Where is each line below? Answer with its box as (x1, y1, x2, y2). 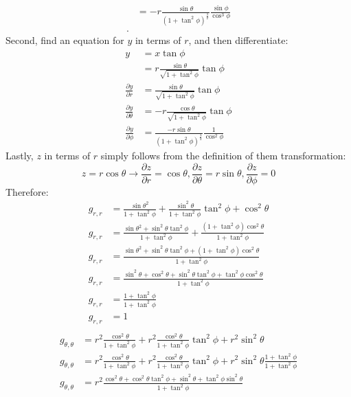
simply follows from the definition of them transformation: (100, 148, 346, 162)
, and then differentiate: (188, 33, 288, 47)
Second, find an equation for (5, 33, 124, 47)
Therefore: (5, 184, 49, 198)
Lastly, (5, 148, 34, 162)
